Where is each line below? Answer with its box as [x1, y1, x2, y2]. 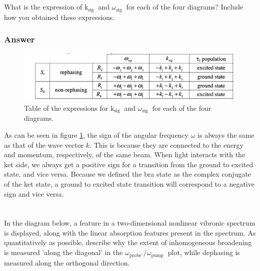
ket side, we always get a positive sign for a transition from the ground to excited [4, 159, 253, 169]
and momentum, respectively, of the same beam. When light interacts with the [4, 149, 245, 160]
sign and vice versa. [4, 188, 64, 199]
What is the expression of [4, 1, 82, 12]
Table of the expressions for [24, 102, 108, 113]
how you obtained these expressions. [4, 11, 115, 22]
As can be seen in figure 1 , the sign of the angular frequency [4, 129, 189, 140]
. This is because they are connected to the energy [89, 139, 243, 150]
